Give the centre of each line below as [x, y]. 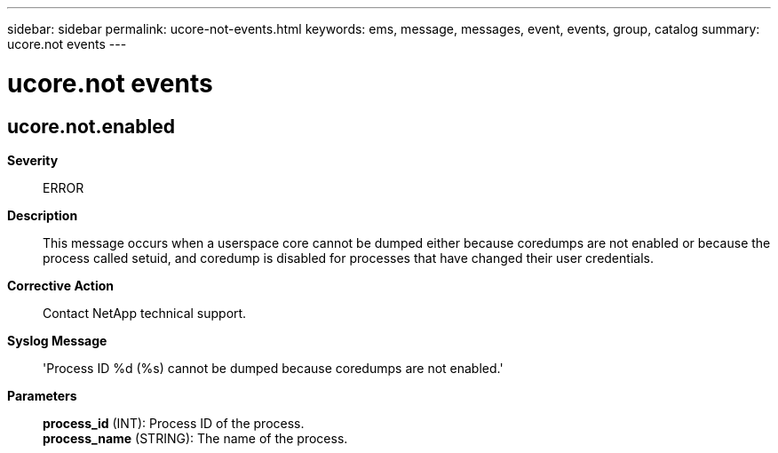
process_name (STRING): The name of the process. [195, 438]
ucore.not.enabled [91, 126]
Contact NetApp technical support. [145, 313]
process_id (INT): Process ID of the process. [174, 423]
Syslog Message [57, 340]
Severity [33, 160]
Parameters [42, 395]
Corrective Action [60, 285]
